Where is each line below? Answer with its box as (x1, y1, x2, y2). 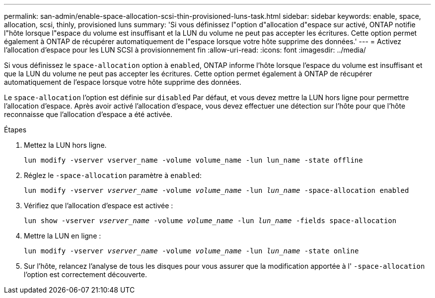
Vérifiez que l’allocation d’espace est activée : (24, 201, 173, 210)
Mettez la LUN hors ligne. (24, 141, 107, 149)
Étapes (4, 125, 27, 134)
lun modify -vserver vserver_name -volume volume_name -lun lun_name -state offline (24, 156, 363, 164)
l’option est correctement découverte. (24, 270, 147, 279)
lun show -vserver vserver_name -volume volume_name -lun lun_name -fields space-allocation (24, 217, 397, 225)
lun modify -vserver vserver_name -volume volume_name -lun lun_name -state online (24, 247, 359, 255)
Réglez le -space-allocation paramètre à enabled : (24, 171, 202, 179)
